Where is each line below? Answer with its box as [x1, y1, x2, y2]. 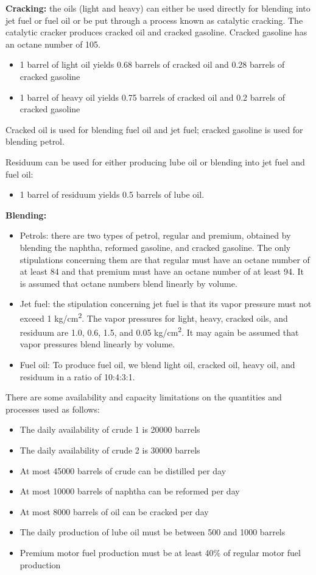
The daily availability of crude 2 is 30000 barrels [19, 443, 200, 456]
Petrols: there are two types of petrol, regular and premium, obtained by [19, 229, 291, 242]
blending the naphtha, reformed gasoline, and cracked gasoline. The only [19, 240, 291, 253]
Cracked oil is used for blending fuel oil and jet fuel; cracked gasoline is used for [5, 123, 303, 136]
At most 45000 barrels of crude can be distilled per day [19, 464, 226, 477]
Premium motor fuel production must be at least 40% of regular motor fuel [19, 546, 301, 559]
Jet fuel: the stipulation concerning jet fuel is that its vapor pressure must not [19, 297, 312, 310]
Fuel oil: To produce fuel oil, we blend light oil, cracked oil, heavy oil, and [19, 358, 295, 371]
